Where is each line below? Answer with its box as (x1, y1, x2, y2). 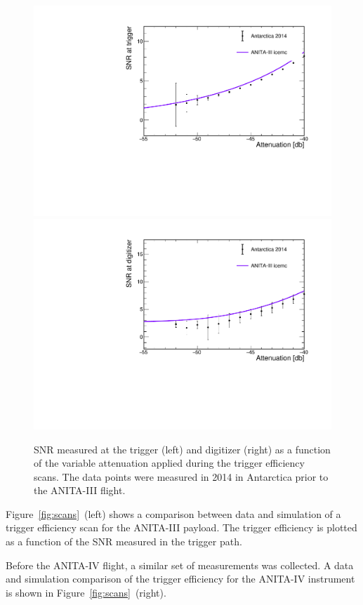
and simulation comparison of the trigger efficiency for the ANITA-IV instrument (6, 571, 355, 586)
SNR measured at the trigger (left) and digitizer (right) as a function (34, 441, 331, 456)
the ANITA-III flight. (34, 483, 126, 498)
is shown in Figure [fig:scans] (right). (6, 585, 166, 599)
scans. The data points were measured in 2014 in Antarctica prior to (34, 469, 329, 484)
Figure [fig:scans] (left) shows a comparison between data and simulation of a (6, 506, 341, 521)
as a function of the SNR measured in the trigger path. (6, 534, 242, 549)
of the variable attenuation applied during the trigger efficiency (34, 456, 305, 470)
